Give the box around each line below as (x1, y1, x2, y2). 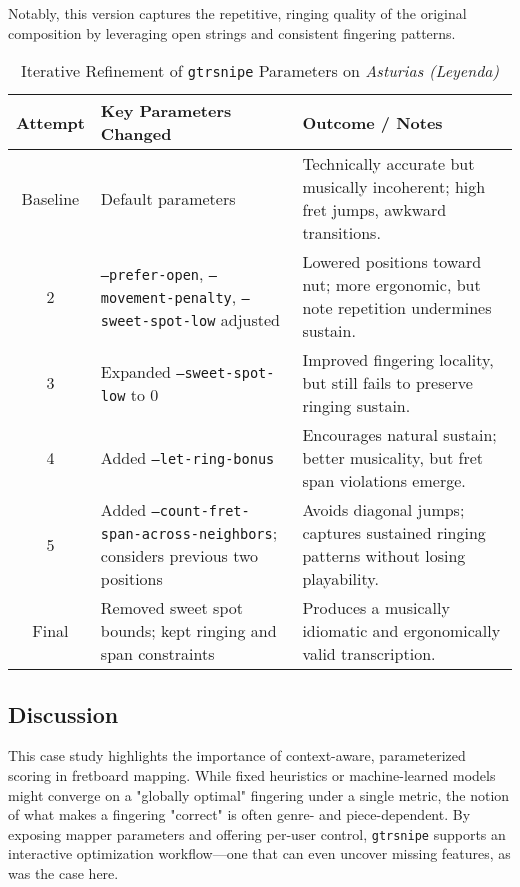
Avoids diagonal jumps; (302, 498, 465, 522)
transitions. (302, 221, 381, 245)
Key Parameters (100, 99, 232, 123)
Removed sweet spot (100, 596, 243, 620)
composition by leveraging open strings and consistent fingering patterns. (8, 22, 456, 43)
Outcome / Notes (302, 110, 443, 134)
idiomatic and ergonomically (302, 619, 501, 643)
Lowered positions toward (302, 250, 482, 274)
